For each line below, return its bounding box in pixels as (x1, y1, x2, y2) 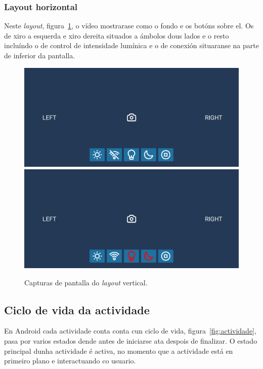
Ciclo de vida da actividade (4, 302, 150, 317)
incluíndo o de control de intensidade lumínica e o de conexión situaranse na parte (4, 40, 259, 51)
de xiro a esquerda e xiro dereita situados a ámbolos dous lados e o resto (4, 30, 229, 41)
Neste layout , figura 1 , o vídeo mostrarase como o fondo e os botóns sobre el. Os (4, 20, 254, 31)
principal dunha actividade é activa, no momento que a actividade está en (4, 345, 233, 356)
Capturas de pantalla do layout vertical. (24, 277, 148, 287)
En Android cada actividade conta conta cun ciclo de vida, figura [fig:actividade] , (4, 325, 256, 336)
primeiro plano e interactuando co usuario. (4, 355, 136, 366)
